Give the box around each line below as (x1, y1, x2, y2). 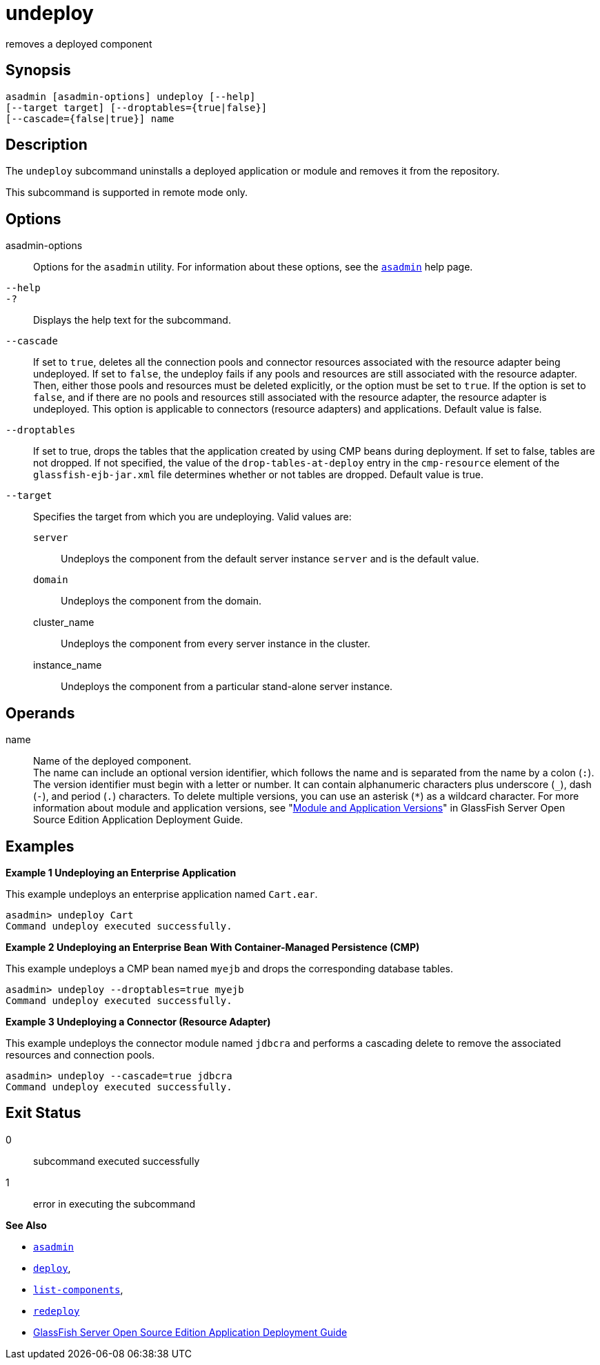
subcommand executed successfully (33, 1155, 200, 1167)
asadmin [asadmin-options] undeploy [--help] (6, 90, 256, 102)
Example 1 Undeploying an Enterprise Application (6, 866, 237, 878)
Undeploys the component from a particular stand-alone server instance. (61, 680, 393, 693)
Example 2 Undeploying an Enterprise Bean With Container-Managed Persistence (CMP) (6, 941, 420, 953)
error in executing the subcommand (33, 1197, 196, 1210)
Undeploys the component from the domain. (61, 595, 262, 607)
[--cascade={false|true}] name (6, 112, 174, 124)
